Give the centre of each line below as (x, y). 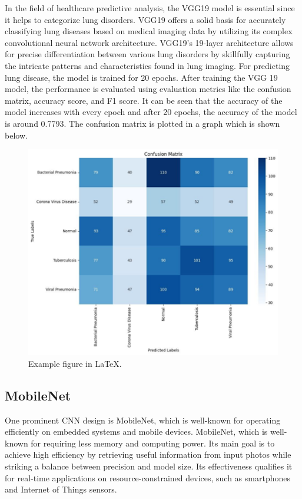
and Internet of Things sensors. (61, 489)
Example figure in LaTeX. (75, 363)
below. (16, 135)
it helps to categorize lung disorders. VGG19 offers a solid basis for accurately (145, 19)
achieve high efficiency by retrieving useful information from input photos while (148, 454)
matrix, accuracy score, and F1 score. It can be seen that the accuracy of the (144, 100)
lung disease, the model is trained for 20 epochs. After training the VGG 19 (141, 77)
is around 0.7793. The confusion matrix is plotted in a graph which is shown (142, 123)
